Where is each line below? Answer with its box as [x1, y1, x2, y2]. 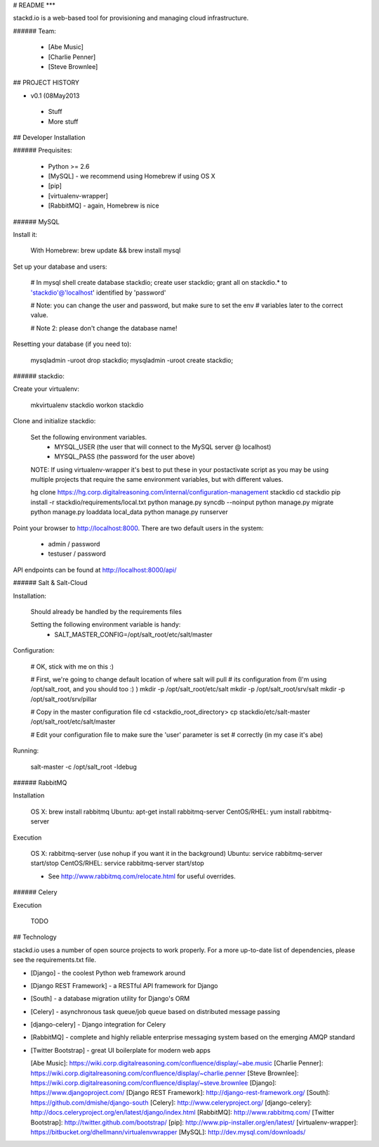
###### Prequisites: [13, 146, 73, 155]
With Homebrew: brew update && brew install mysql [30, 246, 181, 255]
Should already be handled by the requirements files [30, 607, 182, 615]
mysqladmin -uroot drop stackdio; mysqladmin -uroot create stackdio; [30, 356, 234, 364]
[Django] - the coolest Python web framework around [30, 968, 186, 977]
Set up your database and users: [13, 262, 108, 271]
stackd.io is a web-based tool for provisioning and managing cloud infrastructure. [13, 14, 249, 23]
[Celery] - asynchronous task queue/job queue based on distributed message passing [30, 1007, 281, 1015]
